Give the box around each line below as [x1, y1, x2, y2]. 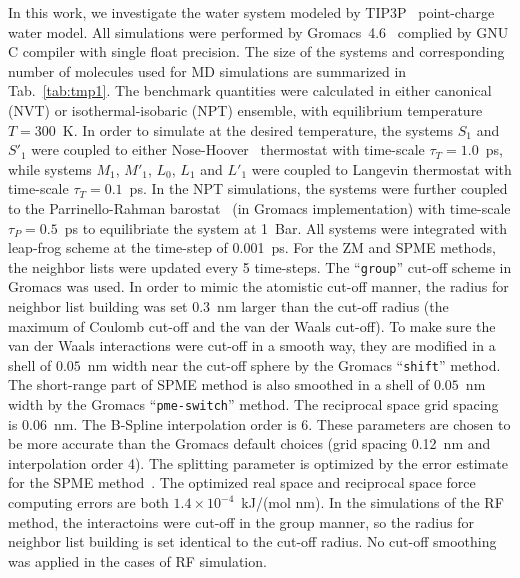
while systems [8, 158, 92, 179]
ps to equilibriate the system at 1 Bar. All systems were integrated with [64, 217, 507, 238]
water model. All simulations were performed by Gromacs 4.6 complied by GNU [8, 21, 509, 42]
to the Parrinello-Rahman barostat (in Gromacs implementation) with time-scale [8, 197, 511, 218]
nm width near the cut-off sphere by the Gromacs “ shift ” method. [87, 354, 501, 375]
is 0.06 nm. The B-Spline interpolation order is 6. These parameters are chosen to [8, 413, 511, 434]
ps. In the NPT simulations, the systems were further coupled [129, 178, 508, 199]
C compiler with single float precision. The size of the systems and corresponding [8, 41, 505, 62]
